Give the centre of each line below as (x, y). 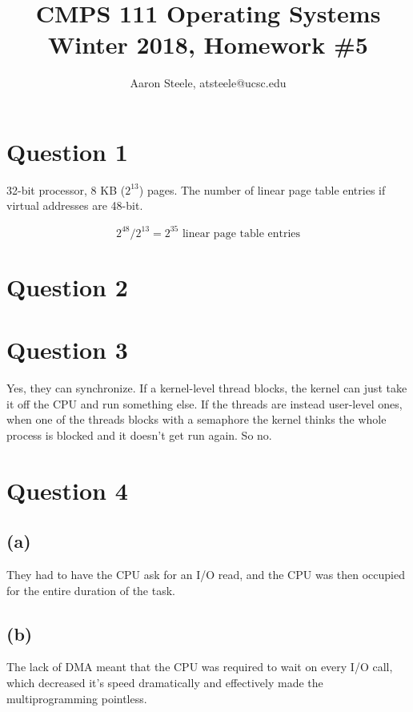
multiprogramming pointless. (77, 698)
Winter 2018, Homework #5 (208, 44)
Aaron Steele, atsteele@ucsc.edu (208, 83)
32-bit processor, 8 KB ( (66, 189)
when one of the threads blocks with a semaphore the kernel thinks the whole (196, 419)
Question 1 (67, 151)
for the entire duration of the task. (91, 590)
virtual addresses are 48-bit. (75, 205)
